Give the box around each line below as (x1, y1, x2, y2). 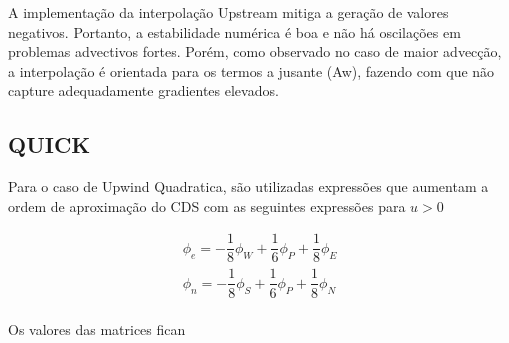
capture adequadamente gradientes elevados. (8, 80, 279, 101)
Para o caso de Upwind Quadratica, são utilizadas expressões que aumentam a (8, 176, 489, 197)
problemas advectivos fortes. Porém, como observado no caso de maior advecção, (8, 41, 502, 62)
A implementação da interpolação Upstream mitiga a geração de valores (8, 2, 449, 22)
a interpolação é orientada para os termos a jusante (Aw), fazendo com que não (8, 60, 495, 81)
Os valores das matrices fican (8, 319, 186, 340)
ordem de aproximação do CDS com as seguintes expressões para (8, 195, 406, 216)
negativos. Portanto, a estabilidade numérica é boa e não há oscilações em (8, 21, 461, 42)
